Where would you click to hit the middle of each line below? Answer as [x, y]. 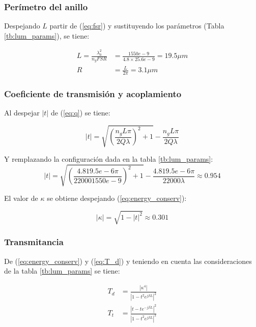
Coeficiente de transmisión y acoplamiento [93, 93]
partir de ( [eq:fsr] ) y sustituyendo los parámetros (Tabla [137, 26]
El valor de [21, 198]
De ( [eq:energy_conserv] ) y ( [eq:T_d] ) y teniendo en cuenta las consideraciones [128, 261]
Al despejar [22, 113]
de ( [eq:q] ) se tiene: [80, 113]
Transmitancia [34, 242]
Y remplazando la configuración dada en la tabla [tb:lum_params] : [109, 159]
